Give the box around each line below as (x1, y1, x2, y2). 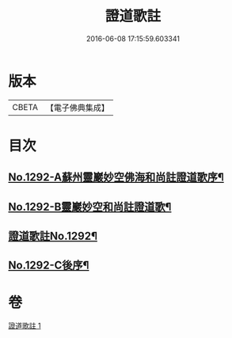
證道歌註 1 (8, 321, 41, 331)
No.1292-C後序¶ (8, 259, 89, 272)
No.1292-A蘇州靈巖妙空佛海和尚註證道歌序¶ (8, 171, 224, 184)
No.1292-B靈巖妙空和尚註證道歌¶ (8, 199, 172, 214)
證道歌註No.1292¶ (8, 230, 97, 243)
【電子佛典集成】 (45, 102, 109, 113)
